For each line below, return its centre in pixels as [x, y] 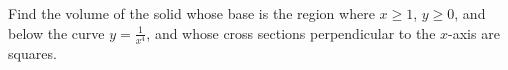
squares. [32, 52]
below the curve [56, 32]
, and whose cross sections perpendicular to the [291, 32]
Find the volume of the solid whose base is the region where [191, 13]
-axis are [474, 32]
